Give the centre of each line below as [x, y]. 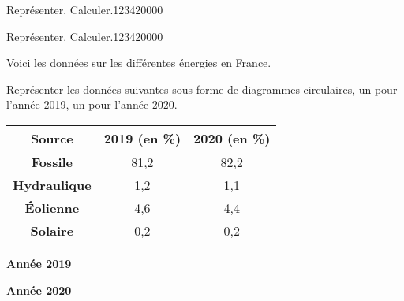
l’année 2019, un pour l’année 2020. [92, 104]
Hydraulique [52, 184]
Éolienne [52, 207]
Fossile [52, 162]
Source [52, 138]
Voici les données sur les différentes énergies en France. [139, 63]
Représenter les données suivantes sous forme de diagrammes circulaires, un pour [202, 89]
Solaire [52, 230]
